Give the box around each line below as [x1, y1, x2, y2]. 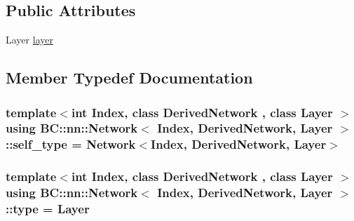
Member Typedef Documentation [6, 67, 253, 88]
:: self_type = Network [6, 135, 136, 153]
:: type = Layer [6, 200, 90, 217]
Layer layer [6, 32, 53, 47]
